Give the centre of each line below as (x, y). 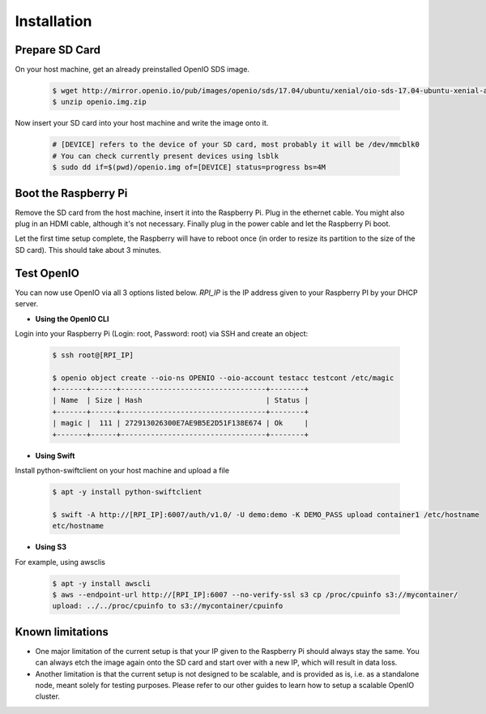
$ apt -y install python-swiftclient (127, 492)
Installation (53, 21)
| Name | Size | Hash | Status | (181, 400)
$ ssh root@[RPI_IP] (93, 355)
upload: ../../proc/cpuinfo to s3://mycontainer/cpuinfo (168, 606)
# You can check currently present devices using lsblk (166, 156)
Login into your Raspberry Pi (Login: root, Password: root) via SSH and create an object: (162, 333)
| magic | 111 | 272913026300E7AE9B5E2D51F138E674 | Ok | (181, 423)
